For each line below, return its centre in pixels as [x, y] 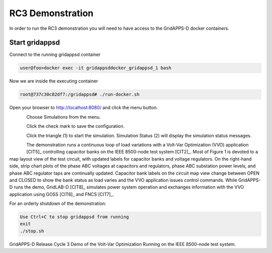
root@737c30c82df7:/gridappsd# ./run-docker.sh [80, 94]
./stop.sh [32, 231]
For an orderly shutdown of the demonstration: [58, 204]
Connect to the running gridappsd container [55, 55]
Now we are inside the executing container [54, 81]
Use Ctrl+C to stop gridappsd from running [75, 217]
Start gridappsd [35, 43]
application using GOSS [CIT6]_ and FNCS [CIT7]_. [62, 194]
